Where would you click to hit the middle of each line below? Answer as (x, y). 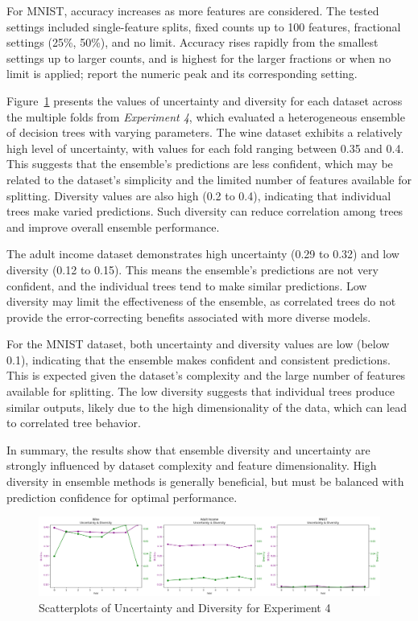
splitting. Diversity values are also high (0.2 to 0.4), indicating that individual (199, 195)
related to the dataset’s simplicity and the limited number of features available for (209, 179)
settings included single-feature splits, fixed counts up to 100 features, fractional (204, 26)
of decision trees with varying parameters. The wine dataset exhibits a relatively (205, 132)
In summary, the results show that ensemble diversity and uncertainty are (188, 449)
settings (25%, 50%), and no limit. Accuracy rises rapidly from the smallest (192, 42)
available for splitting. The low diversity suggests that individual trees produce (201, 391)
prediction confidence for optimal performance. (122, 497)
